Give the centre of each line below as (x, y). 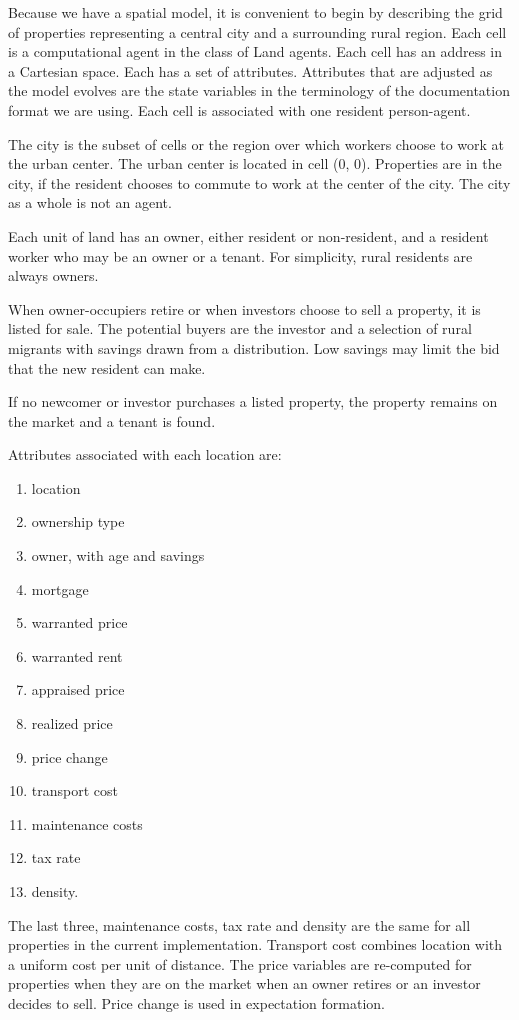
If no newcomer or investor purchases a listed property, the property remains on (253, 401)
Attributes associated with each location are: (145, 454)
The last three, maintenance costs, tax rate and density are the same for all (239, 924)
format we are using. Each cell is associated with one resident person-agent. (239, 109)
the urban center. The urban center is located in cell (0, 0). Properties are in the (255, 163)
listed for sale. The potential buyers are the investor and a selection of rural (240, 328)
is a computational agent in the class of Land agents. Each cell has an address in (255, 51)
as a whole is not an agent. (90, 202)
